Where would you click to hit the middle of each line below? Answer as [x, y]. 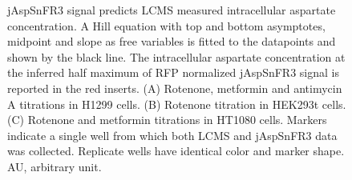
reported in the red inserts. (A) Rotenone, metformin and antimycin [175, 88]
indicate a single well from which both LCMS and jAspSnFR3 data [172, 135]
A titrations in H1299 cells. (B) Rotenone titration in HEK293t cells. [177, 104]
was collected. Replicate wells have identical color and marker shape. [176, 151]
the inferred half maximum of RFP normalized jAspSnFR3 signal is [173, 72]
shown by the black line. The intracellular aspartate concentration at [176, 56]
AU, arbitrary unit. [55, 166]
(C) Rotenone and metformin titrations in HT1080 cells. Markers [167, 120]
